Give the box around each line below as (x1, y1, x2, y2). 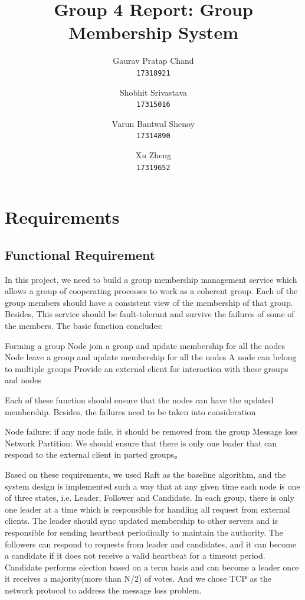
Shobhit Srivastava (119, 86, 188, 98)
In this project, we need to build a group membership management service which (5, 273, 297, 285)
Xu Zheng (135, 149, 172, 161)
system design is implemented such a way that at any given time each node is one (5, 480, 300, 492)
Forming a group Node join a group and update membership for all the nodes (5, 339, 286, 351)
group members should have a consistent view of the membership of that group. (5, 296, 293, 308)
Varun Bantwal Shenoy (111, 117, 195, 129)
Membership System (68, 20, 238, 44)
